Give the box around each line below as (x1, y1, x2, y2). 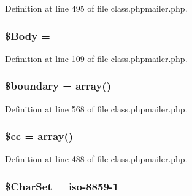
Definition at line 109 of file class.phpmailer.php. (5, 52, 188, 65)
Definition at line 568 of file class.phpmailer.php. (5, 102, 188, 115)
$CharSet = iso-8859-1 (5, 178, 119, 194)
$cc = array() (5, 128, 74, 144)
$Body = (5, 28, 50, 43)
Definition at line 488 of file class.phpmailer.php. (5, 152, 188, 165)
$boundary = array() (5, 78, 111, 93)
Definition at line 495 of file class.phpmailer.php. (5, 2, 188, 14)
